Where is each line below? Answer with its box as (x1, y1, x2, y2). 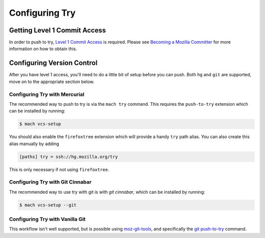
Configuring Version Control (9, 59, 98, 67)
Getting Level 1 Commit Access (9, 26, 106, 34)
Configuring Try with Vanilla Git (9, 216, 86, 223)
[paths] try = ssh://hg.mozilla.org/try (19, 154, 118, 159)
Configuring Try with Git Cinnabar (9, 178, 92, 185)
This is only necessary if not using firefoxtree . (9, 166, 109, 172)
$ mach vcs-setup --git (19, 202, 77, 208)
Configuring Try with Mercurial (9, 91, 84, 98)
